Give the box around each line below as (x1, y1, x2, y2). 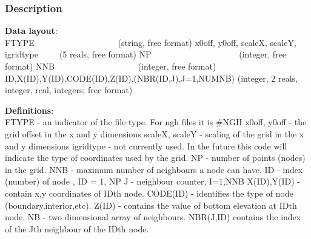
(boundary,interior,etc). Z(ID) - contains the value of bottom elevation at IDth (5, 198, 297, 211)
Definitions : (5, 103, 54, 116)
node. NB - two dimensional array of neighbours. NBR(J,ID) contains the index (5, 211, 301, 223)
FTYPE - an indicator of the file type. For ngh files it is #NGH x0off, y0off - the (5, 116, 307, 128)
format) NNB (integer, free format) (5, 60, 216, 72)
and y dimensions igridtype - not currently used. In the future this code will (5, 139, 287, 152)
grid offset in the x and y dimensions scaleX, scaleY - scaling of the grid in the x (5, 127, 304, 140)
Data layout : (5, 24, 58, 37)
